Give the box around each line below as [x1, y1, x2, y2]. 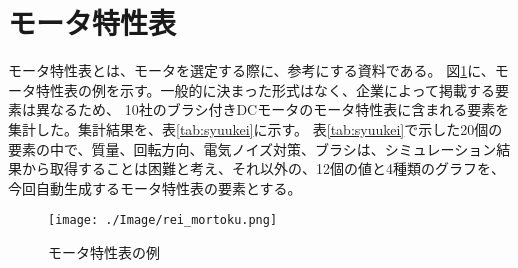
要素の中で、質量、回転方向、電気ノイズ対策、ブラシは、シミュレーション [8, 138, 497, 159]
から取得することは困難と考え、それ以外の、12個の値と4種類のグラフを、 [21, 158, 505, 179]
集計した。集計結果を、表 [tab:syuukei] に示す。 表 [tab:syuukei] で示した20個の [8, 118, 503, 139]
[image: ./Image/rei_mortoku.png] [48, 213, 278, 228]
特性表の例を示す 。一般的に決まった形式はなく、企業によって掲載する [35, 79, 495, 100]
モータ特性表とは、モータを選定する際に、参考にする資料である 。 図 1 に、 [8, 60, 495, 81]
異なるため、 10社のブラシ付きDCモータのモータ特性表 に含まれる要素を [35, 99, 510, 120]
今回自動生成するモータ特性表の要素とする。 [8, 177, 302, 198]
